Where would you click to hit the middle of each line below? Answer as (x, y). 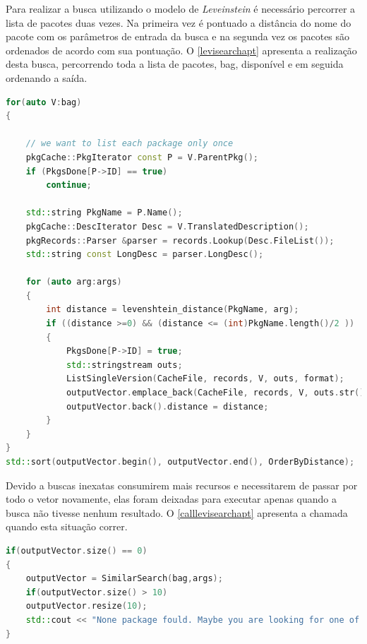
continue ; (69, 185)
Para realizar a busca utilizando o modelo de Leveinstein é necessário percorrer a (181, 8)
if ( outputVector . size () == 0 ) (77, 550)
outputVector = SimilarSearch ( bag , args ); (124, 579)
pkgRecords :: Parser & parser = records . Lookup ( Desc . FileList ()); (180, 240)
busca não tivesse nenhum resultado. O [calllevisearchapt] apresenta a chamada (177, 512)
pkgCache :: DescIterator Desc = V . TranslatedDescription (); (167, 226)
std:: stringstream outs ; (124, 365)
